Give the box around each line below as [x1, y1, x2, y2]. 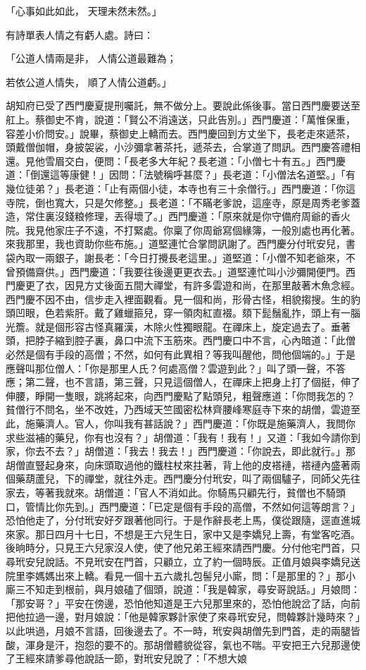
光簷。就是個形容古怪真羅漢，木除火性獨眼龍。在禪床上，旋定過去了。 [6, 319, 331, 334]
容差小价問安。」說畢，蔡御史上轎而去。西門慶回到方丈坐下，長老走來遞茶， [6, 126, 355, 140]
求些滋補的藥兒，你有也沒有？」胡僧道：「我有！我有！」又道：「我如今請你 [6, 430, 351, 444]
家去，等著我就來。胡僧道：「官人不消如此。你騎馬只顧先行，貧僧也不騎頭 [6, 485, 346, 499]
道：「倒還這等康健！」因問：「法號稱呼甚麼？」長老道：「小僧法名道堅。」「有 [6, 167, 355, 182]
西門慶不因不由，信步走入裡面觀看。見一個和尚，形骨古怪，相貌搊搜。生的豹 [6, 291, 360, 306]
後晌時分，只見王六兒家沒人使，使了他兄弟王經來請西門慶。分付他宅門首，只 [6, 540, 360, 555]
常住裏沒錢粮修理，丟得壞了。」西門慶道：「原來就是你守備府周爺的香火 [25, 209, 351, 224]
